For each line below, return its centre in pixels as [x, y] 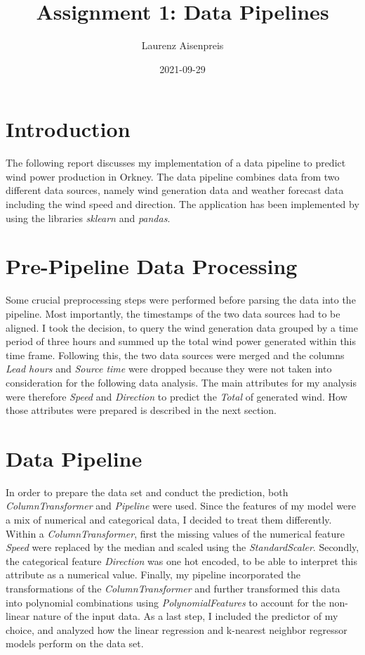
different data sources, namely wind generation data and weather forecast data [175, 190]
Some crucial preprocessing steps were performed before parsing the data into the [181, 300]
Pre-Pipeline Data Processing [152, 266]
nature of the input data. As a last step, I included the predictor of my [185, 616]
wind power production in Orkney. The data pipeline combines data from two [173, 176]
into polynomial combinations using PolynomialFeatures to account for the [166, 602]
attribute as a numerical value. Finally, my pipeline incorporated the [153, 575]
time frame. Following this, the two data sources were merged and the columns [175, 355]
